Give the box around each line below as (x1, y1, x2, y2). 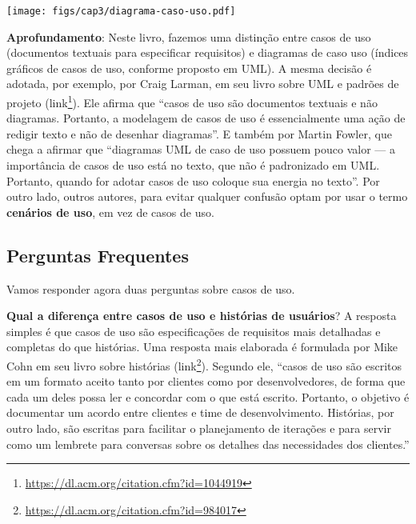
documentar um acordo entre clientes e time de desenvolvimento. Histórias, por (6, 404, 394, 421)
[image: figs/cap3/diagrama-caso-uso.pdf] (6, 6, 236, 17)
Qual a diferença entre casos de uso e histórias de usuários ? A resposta (6, 307, 397, 324)
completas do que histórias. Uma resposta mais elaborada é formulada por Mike (6, 338, 398, 355)
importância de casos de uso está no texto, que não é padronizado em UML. (6, 157, 380, 174)
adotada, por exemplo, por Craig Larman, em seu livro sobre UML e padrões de (6, 75, 399, 92)
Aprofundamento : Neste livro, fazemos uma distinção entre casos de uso (6, 28, 371, 45)
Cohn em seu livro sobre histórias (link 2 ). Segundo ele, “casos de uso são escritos (6, 355, 402, 374)
